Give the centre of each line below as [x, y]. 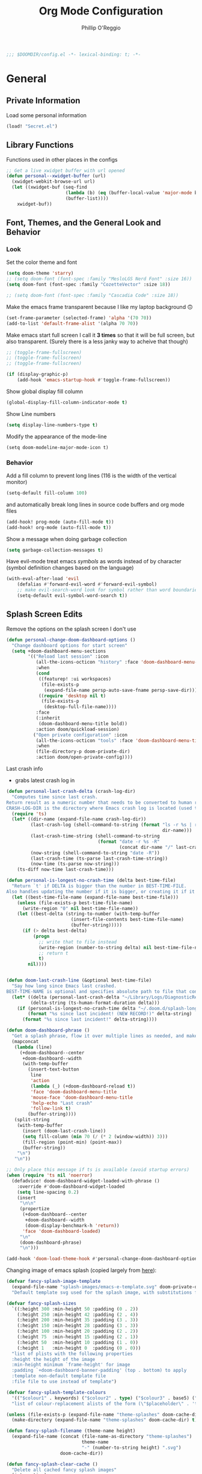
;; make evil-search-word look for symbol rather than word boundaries [109, 590]
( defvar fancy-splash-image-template [54, 1282]
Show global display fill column [44, 391]
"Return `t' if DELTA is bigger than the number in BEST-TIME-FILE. [99, 886]
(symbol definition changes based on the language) [70, 568]
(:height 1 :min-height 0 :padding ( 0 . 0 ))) [79, 1348]
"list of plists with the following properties [72, 1354]
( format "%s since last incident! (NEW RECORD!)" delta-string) [110, 1014]
